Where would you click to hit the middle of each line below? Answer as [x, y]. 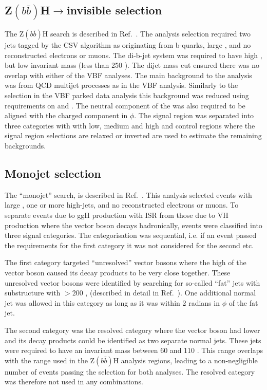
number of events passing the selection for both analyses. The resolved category [130, 371]
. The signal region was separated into [194, 115]
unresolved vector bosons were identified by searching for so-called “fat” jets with [132, 282]
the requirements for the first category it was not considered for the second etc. [129, 245]
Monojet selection [53, 173]
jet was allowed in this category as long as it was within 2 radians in [112, 302]
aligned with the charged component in [66, 115]
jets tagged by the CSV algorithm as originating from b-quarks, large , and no [128, 45]
